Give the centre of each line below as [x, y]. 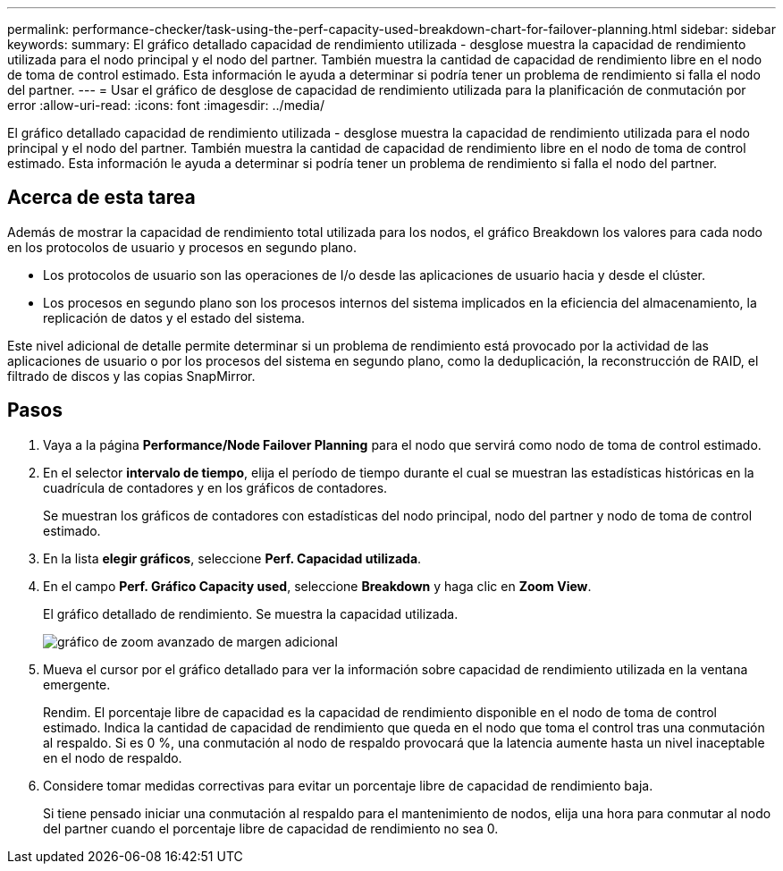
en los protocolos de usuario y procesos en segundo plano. [182, 247]
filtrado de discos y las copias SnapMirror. [131, 376]
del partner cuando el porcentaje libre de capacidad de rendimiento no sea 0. [271, 828]
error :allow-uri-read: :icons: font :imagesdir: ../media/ [166, 105]
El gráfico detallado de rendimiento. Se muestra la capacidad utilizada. [251, 613]
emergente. [77, 684]
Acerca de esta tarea [101, 198]
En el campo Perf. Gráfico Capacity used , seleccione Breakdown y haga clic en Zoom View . [317, 586]
